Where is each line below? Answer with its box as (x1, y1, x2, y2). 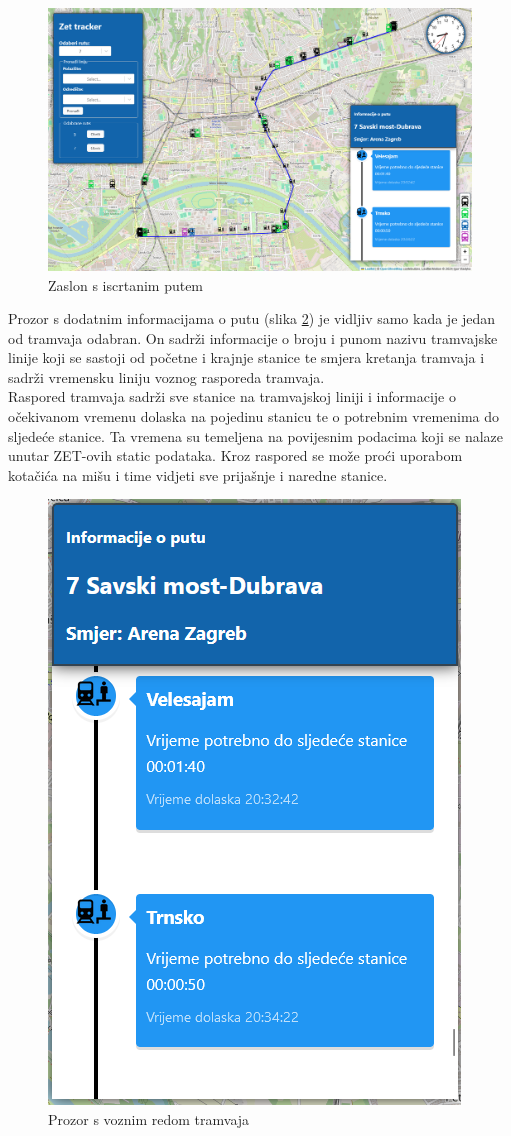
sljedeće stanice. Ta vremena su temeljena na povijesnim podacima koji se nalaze (8, 425, 504, 446)
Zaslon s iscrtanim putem (48, 274, 204, 295)
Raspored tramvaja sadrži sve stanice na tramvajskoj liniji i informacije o (8, 386, 456, 407)
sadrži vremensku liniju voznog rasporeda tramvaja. (8, 366, 325, 387)
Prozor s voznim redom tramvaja (48, 1109, 250, 1130)
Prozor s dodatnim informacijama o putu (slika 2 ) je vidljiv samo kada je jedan (8, 308, 496, 329)
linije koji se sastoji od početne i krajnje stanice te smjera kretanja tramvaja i (8, 347, 485, 368)
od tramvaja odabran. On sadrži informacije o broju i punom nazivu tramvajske (8, 327, 498, 348)
